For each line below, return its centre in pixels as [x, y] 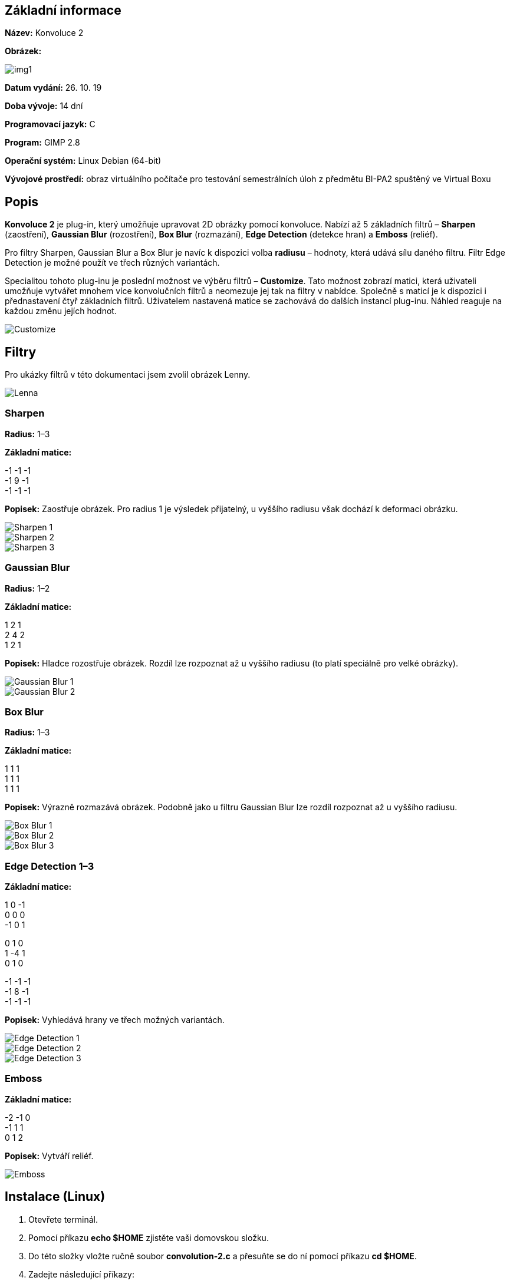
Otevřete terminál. [63, 1219]
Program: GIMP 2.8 [42, 143]
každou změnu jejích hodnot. [61, 311]
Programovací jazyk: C [50, 124]
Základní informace [63, 10]
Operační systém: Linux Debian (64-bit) [83, 161]
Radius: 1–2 [27, 588]
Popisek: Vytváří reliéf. [49, 1156]
